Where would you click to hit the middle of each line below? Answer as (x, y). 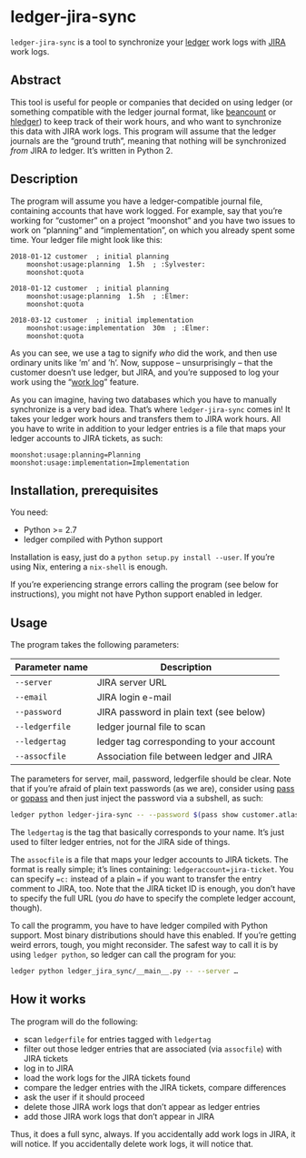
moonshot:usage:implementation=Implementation (100, 463)
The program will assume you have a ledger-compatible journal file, (137, 201)
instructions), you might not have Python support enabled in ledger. (136, 594)
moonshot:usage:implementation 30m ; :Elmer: (118, 328)
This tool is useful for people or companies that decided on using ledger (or (152, 102)
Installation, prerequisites (84, 490)
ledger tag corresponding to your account (186, 741)
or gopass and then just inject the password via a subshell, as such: (137, 799)
